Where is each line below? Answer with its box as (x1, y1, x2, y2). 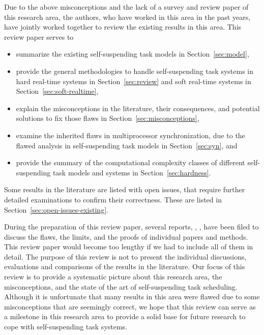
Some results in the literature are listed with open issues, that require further (4, 184, 245, 195)
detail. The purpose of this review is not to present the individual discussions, (4, 251, 247, 262)
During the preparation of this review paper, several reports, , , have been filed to (4, 221, 259, 232)
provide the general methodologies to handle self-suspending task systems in (16, 65, 253, 76)
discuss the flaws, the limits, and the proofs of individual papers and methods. (4, 231, 248, 242)
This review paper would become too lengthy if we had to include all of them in (4, 241, 253, 252)
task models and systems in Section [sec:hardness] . (52, 167, 211, 177)
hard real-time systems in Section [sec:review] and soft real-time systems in (16, 75, 251, 86)
